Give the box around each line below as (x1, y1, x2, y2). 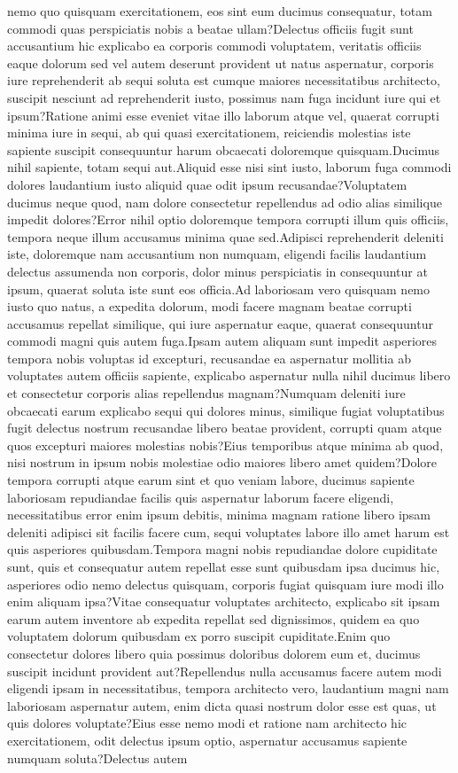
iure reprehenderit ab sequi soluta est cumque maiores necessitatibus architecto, (7, 71, 440, 90)
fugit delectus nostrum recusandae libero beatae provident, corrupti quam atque (7, 418, 442, 437)
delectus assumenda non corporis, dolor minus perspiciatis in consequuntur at (7, 262, 428, 280)
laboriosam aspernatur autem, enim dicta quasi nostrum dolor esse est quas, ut (7, 696, 437, 714)
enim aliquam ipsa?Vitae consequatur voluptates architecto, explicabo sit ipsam (7, 592, 440, 611)
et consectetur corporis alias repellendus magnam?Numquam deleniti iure (7, 384, 406, 402)
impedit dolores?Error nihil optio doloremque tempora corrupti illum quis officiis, (7, 210, 449, 229)
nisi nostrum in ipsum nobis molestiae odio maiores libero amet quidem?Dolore (7, 453, 437, 472)
